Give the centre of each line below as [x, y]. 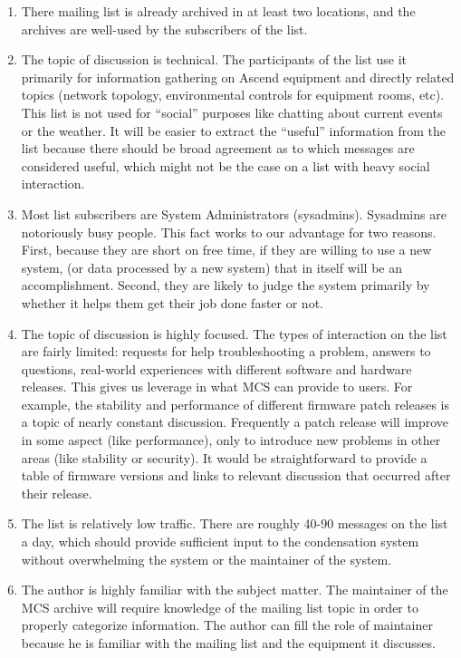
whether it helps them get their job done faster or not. [172, 302]
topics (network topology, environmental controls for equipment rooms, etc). [233, 95]
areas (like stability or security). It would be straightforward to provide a [224, 457]
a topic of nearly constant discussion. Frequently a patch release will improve [235, 422]
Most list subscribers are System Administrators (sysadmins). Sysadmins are [234, 213]
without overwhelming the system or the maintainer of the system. [206, 559]
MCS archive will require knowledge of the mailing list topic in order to [220, 607]
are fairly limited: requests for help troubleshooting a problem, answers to [226, 351]
